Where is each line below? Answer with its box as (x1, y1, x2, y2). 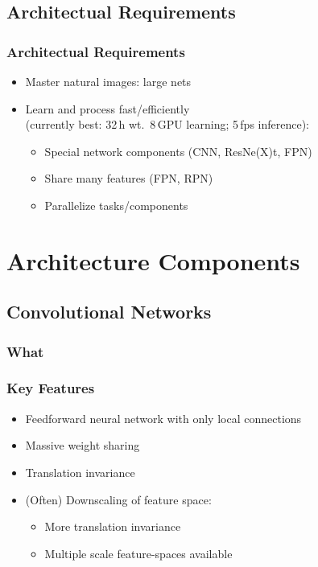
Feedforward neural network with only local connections (25, 409, 302, 426)
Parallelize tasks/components (44, 196, 188, 213)
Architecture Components (6, 244, 300, 277)
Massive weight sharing (25, 437, 140, 454)
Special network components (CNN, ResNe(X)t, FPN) (44, 142, 312, 159)
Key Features (6, 378, 95, 398)
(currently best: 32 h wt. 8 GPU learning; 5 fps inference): (25, 116, 309, 133)
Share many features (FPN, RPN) (44, 170, 213, 187)
